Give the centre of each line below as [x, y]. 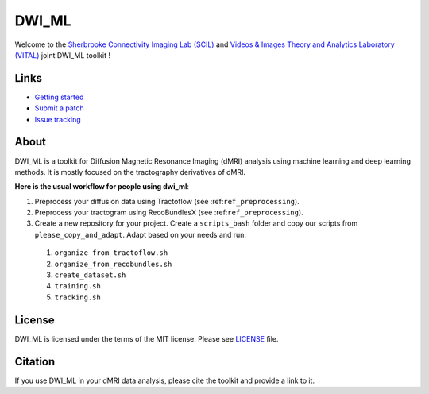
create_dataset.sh [90, 275]
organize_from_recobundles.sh [113, 264]
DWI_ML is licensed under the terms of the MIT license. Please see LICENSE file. [147, 338]
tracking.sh [77, 297]
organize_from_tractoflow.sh [111, 253]
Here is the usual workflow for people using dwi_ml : [102, 187]
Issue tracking [58, 119]
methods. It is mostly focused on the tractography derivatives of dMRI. [130, 172]
